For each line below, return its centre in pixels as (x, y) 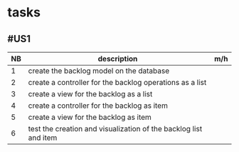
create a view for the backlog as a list (90, 94)
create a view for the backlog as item (90, 117)
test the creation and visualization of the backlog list (115, 129)
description (118, 59)
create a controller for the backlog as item (98, 106)
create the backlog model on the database (99, 71)
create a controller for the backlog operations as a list (117, 82)
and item (43, 138)
